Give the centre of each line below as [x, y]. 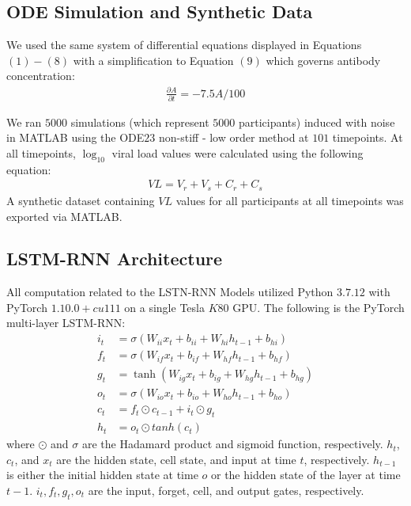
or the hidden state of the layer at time [305, 475]
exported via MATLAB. [64, 216]
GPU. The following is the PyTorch [319, 307]
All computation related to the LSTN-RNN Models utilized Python [170, 292]
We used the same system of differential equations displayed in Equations [184, 45]
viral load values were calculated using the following [238, 153]
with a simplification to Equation [153, 60]
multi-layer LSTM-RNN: [66, 323]
